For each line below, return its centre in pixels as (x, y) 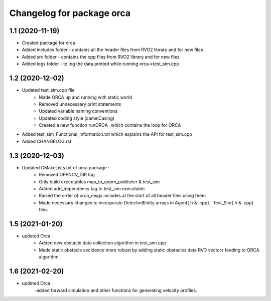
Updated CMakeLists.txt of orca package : (66, 167)
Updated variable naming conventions (78, 111)
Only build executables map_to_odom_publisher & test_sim (99, 182)
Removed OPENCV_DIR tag (67, 175)
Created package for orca (48, 43)
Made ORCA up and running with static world (86, 97)
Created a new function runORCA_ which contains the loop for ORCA (110, 125)
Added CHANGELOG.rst (47, 141)
